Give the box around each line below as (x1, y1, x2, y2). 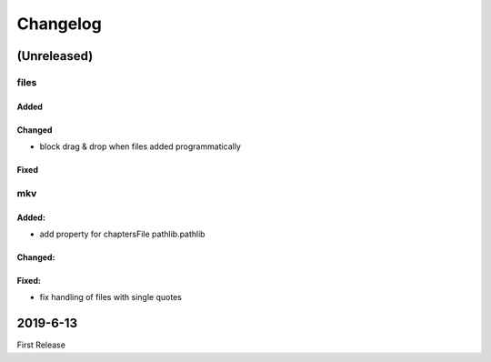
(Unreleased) (16, 48, 94, 64)
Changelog (16, 14, 102, 34)
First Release (16, 339, 65, 350)
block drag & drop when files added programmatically (39, 141, 241, 152)
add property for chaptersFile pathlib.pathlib (39, 228, 205, 240)
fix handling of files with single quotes (39, 292, 182, 303)
